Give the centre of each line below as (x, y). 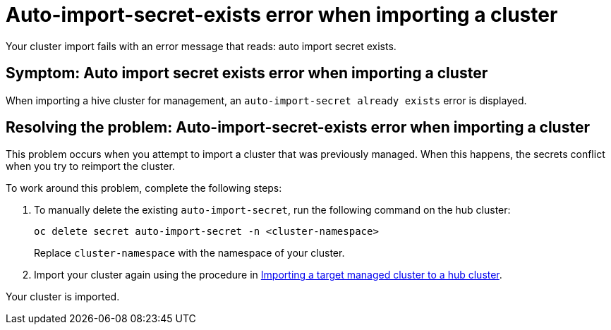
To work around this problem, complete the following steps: (144, 188)
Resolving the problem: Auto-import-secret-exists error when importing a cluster (298, 128)
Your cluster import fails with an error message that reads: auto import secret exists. (201, 46)
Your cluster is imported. (63, 297)
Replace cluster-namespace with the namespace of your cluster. (189, 253)
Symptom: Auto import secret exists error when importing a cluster (247, 73)
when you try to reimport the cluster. (90, 166)
